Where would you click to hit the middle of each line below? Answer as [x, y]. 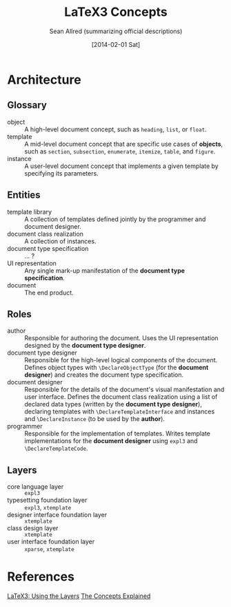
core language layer [36, 487]
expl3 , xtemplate [48, 507]
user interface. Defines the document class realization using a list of [121, 397]
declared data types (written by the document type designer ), [113, 404]
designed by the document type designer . [85, 346]
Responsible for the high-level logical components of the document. [121, 360]
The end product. [49, 292]
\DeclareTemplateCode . [56, 448]
